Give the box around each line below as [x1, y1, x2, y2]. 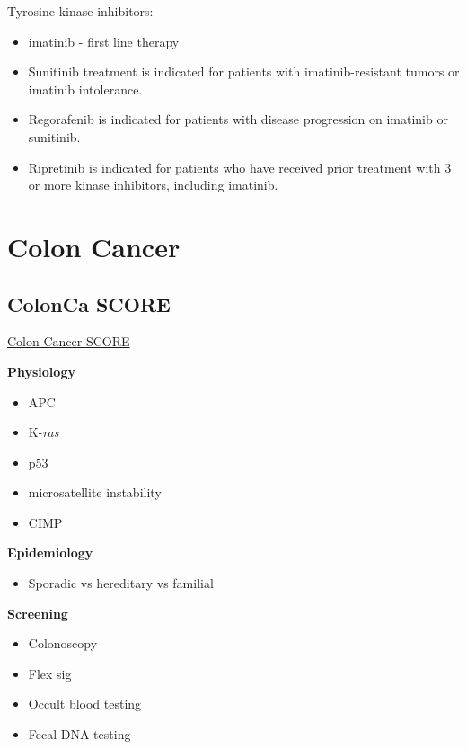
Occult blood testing [28, 694, 142, 713]
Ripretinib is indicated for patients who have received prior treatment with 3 [28, 157, 452, 176]
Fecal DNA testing [28, 725, 131, 744]
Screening [7, 603, 68, 622]
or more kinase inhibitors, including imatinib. [28, 175, 278, 194]
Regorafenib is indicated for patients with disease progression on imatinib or [28, 110, 448, 129]
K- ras [28, 423, 59, 441]
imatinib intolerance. [28, 79, 143, 98]
